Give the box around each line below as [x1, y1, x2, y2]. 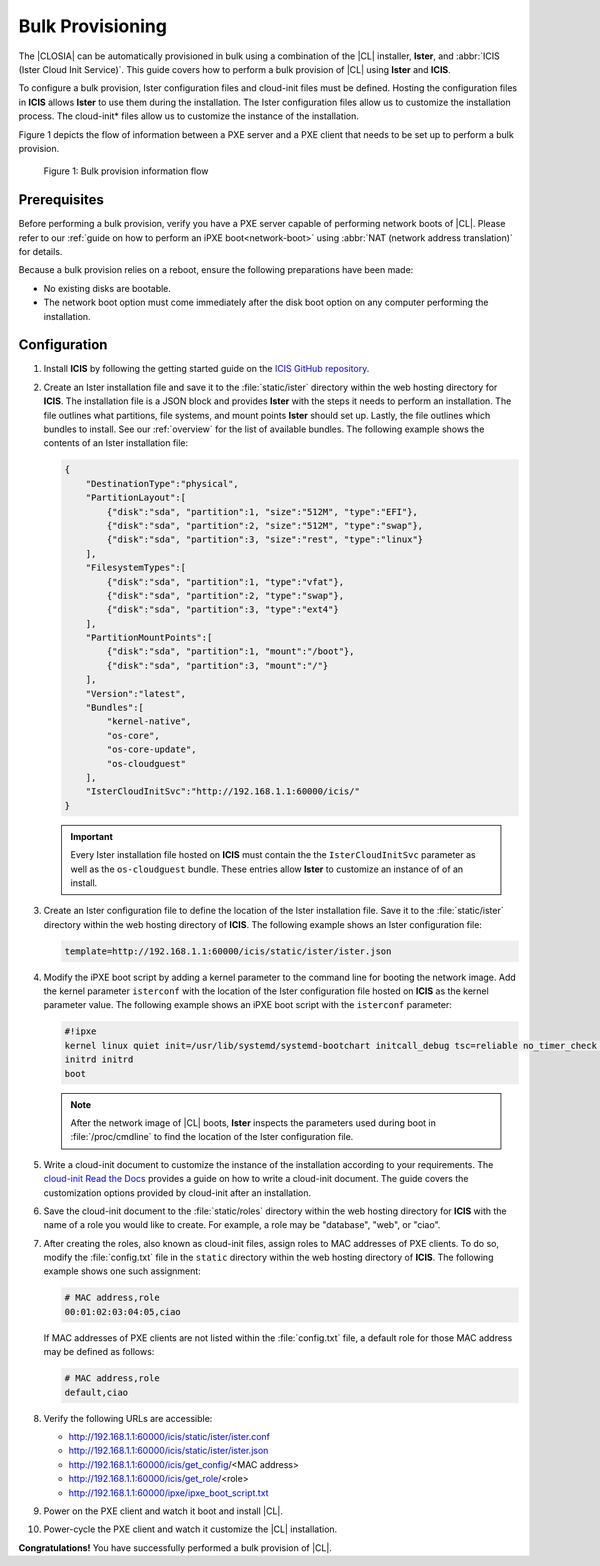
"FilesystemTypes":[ [85, 562, 187, 574]
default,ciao [64, 1386, 129, 1398]
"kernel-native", [106, 716, 192, 727]
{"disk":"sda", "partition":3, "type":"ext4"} [106, 604, 339, 615]
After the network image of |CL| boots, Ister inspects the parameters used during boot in [70, 1116, 437, 1129]
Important [70, 830, 114, 842]
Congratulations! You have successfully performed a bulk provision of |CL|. [18, 1541, 332, 1554]
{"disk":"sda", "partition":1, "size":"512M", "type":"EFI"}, [106, 506, 419, 517]
